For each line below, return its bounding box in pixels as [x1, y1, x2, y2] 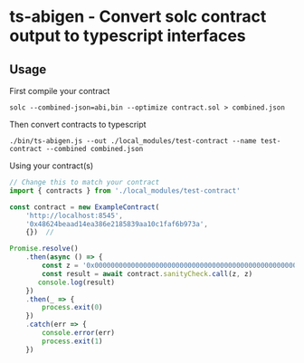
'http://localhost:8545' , [25, 211, 124, 220]
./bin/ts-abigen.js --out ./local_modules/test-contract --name [9, 137, 257, 146]
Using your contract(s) [9, 160, 94, 171]
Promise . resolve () [9, 244, 79, 253]
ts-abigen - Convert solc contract [9, 6, 267, 27]
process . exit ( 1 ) [42, 337, 103, 346]
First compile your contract [9, 86, 110, 96]
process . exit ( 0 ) [42, 303, 103, 312]
